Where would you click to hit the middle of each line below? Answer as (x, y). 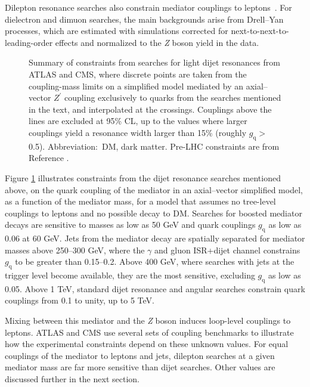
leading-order (29, 42)
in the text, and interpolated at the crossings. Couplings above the (150, 109)
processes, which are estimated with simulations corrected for (117, 31)
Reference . (49, 158)
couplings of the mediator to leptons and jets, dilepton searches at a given (140, 355)
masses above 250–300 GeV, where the (75, 250)
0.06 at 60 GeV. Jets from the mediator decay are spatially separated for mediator (155, 238)
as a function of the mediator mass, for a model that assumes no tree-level (140, 201)
